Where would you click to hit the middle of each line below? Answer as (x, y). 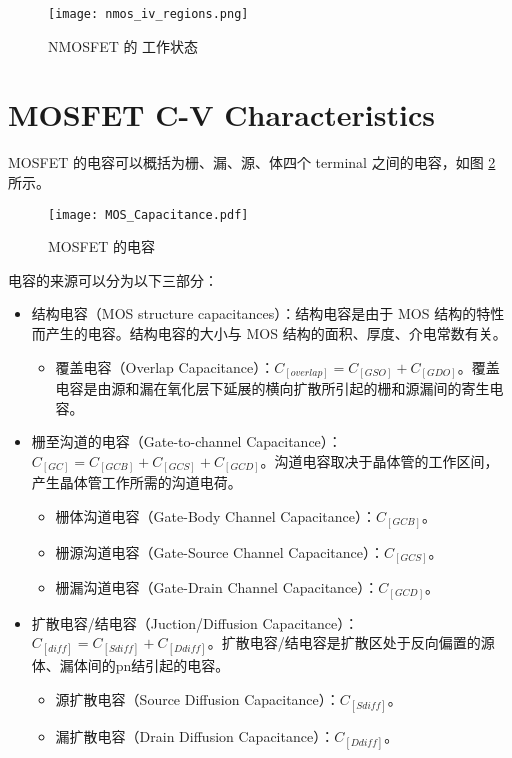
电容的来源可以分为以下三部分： (113, 279)
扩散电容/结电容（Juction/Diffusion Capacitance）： (195, 622)
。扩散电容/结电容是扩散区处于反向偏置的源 (351, 642)
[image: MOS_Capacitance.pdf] (148, 214)
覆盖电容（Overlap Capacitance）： (165, 366)
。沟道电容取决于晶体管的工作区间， (379, 460)
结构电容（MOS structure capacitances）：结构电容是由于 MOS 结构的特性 (268, 313)
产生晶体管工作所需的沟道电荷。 (136, 482)
